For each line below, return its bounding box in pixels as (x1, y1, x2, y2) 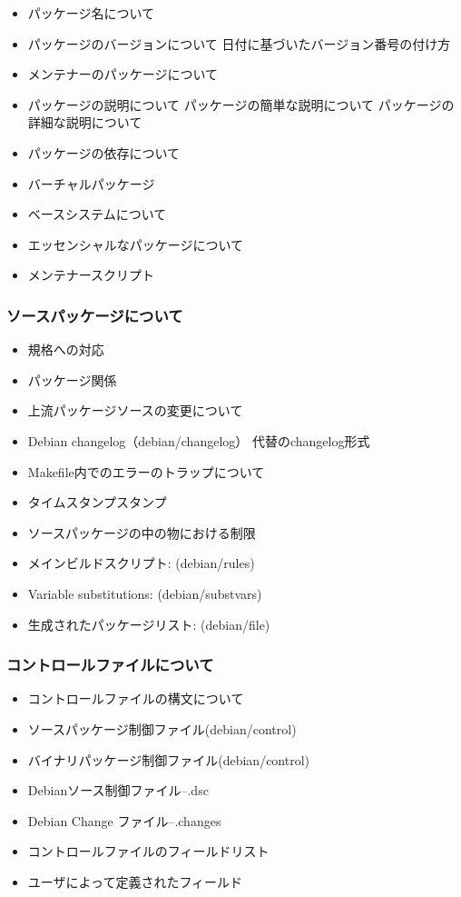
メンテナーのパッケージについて (27, 65, 219, 84)
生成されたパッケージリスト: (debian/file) (27, 614, 270, 633)
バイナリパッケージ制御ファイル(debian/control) (27, 750, 310, 769)
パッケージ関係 (27, 370, 117, 389)
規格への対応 (27, 340, 104, 359)
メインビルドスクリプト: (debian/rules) (27, 553, 255, 573)
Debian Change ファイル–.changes (27, 811, 221, 830)
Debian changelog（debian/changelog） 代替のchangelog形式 (27, 431, 370, 450)
